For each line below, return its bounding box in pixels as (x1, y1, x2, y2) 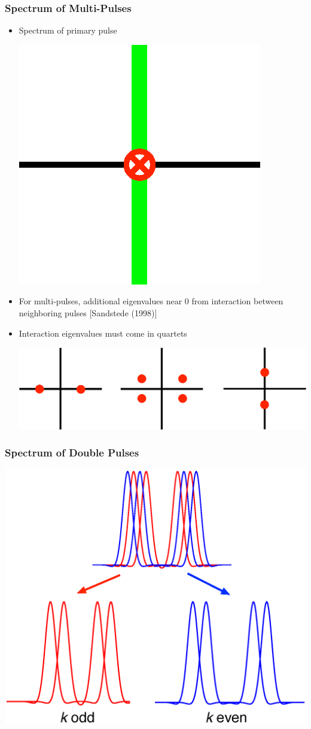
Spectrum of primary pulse (19, 24, 117, 37)
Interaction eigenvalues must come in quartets (19, 326, 187, 339)
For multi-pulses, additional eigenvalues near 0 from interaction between (19, 295, 283, 307)
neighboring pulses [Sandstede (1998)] (19, 307, 157, 319)
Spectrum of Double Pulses (5, 445, 139, 460)
